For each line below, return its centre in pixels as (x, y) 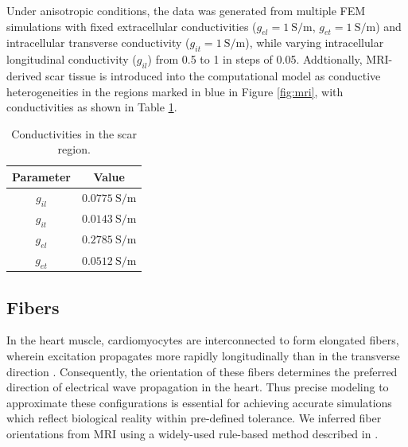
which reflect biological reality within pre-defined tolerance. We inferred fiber (194, 418)
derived (24, 75)
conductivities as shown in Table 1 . (92, 107)
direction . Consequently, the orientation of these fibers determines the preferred (202, 371)
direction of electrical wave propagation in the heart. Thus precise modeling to (198, 387)
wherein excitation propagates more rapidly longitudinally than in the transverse (203, 356)
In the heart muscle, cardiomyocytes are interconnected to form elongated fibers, (203, 340)
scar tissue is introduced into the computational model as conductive (213, 75)
